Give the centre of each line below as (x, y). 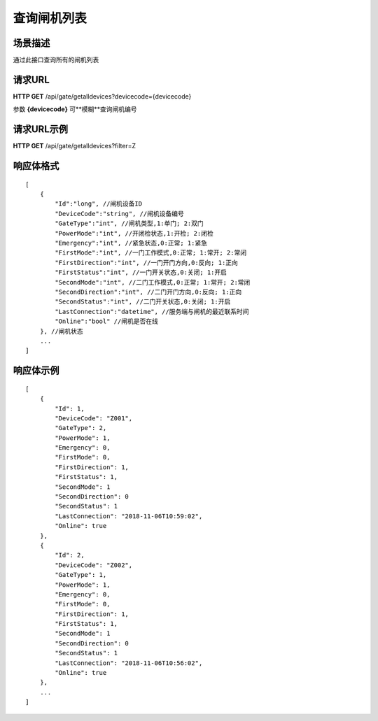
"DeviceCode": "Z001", (94, 418)
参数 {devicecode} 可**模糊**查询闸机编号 (75, 109)
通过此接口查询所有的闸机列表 (56, 60)
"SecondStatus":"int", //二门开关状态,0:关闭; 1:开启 (143, 302)
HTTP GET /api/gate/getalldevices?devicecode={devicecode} (102, 96)
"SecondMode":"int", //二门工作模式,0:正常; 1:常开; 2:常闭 (153, 282)
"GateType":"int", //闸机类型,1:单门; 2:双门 (129, 223)
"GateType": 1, (81, 575)
